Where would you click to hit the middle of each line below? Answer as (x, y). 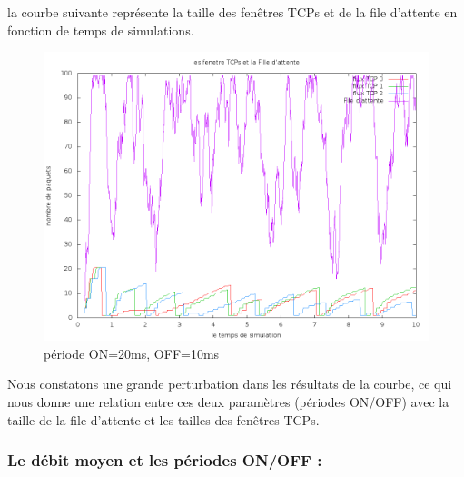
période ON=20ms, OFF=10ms (132, 353)
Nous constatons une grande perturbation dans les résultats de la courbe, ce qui (230, 384)
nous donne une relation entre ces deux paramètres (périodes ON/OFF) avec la (228, 401)
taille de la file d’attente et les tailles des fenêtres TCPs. (163, 419)
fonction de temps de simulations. (101, 30)
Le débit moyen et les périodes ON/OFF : (165, 460)
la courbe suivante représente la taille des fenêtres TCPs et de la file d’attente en (232, 12)
